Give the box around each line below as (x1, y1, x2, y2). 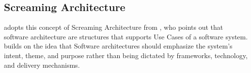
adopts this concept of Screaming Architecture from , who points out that (4, 22, 223, 32)
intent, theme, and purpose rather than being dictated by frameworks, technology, (4, 50, 248, 60)
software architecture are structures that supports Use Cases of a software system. (4, 31, 248, 41)
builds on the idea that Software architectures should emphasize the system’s (4, 41, 233, 51)
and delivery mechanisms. (4, 60, 80, 70)
